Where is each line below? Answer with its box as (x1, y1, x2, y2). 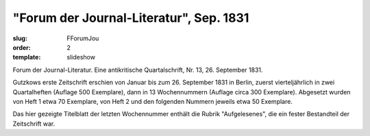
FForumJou (66, 34, 99, 42)
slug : (12, 34, 27, 42)
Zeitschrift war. (12, 120, 56, 128)
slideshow (66, 53, 96, 62)
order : (12, 43, 31, 51)
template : (12, 53, 41, 62)
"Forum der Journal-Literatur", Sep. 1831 (12, 10, 249, 25)
